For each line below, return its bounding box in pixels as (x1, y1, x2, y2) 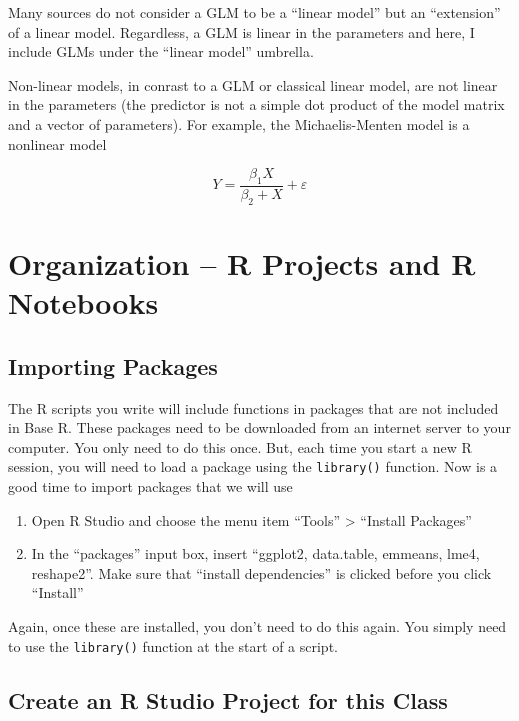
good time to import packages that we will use (8, 475, 293, 496)
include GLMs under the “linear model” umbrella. (8, 41, 314, 62)
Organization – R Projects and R (8, 242, 476, 283)
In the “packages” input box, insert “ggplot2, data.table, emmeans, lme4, (31, 543, 480, 564)
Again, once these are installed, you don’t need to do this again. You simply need (8, 615, 507, 636)
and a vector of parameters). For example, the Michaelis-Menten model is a (8, 113, 470, 134)
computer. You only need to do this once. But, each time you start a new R (8, 436, 472, 457)
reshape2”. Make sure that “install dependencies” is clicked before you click (31, 562, 492, 583)
